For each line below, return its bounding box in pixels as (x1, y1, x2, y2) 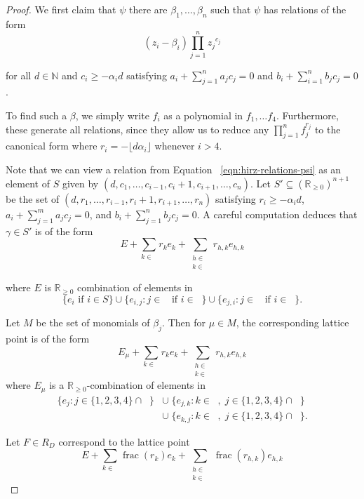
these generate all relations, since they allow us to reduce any (6, 121, 269, 136)
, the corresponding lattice (236, 315, 349, 330)
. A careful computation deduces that (196, 206, 358, 221)
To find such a (6, 107, 67, 122)
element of (6, 175, 50, 190)
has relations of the (263, 2, 346, 16)
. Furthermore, (276, 107, 339, 122)
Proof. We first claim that (6, 2, 116, 16)
